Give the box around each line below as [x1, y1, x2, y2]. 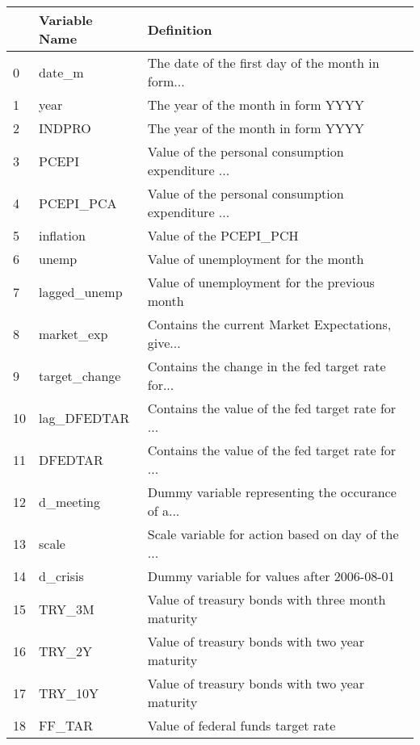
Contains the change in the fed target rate [147, 357, 386, 375]
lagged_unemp [39, 282, 123, 301]
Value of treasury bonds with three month [147, 590, 386, 609]
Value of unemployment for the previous [147, 273, 375, 291]
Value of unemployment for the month [147, 249, 364, 268]
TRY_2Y [39, 641, 93, 660]
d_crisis [39, 567, 84, 585]
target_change [39, 366, 121, 385]
